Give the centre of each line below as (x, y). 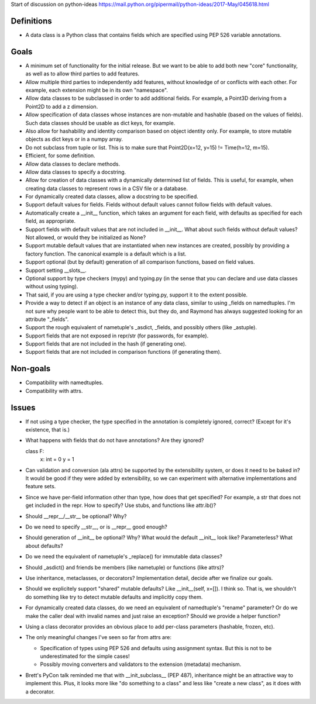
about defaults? (44, 546)
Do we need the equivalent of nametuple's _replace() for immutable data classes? (124, 557)
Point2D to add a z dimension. (62, 106)
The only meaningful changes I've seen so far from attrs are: (99, 637)
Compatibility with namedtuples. (64, 382)
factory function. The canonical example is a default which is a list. (106, 254)
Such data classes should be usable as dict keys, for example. (100, 123)
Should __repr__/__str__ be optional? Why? (76, 516)
